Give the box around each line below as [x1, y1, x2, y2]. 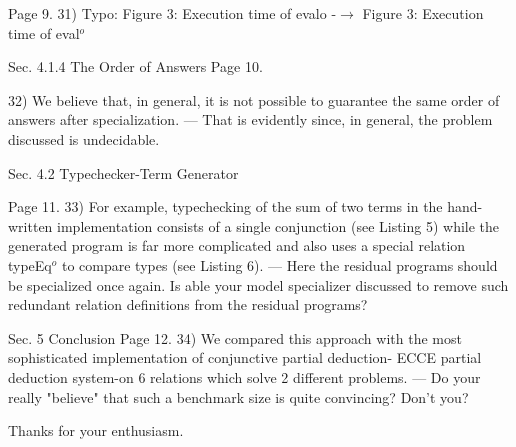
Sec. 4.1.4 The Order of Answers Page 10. [8, 56, 263, 77]
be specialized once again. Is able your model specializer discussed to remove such [8, 274, 509, 295]
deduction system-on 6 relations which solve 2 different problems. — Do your [8, 366, 481, 387]
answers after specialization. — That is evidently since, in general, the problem [8, 109, 493, 130]
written [8, 215, 53, 236]
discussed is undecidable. [8, 128, 160, 149]
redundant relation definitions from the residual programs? [8, 294, 368, 315]
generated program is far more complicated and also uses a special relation [8, 235, 466, 256]
